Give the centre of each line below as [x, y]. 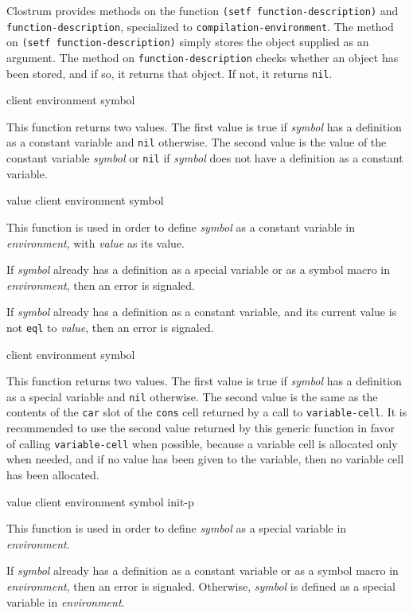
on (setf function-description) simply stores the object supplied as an [188, 42]
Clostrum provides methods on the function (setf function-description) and [203, 10]
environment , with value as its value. [96, 242]
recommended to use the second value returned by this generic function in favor [201, 428]
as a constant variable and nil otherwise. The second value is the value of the [197, 142]
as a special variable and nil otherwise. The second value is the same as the [192, 396]
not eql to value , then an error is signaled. [110, 327]
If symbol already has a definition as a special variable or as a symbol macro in [198, 269]
